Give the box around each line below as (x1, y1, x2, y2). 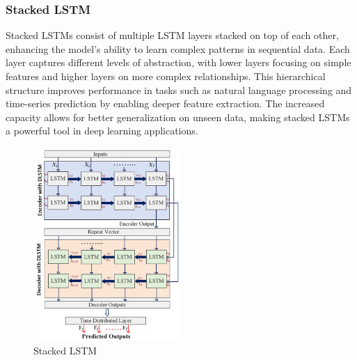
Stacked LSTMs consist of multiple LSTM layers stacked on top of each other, (6, 28, 339, 42)
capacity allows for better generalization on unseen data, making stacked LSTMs (6, 109, 350, 124)
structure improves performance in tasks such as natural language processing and (6, 82, 352, 97)
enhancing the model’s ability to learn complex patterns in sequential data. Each (6, 41, 350, 56)
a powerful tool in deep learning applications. (6, 123, 198, 138)
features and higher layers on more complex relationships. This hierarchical (6, 69, 326, 83)
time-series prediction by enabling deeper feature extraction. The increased (6, 96, 325, 111)
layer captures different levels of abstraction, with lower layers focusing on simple (6, 55, 351, 70)
